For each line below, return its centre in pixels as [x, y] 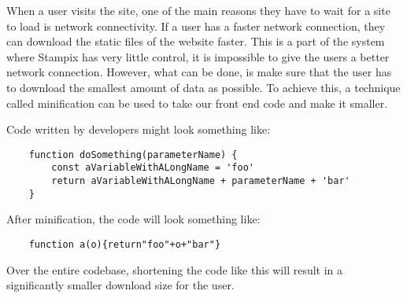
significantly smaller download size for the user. [120, 285]
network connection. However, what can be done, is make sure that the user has [199, 72]
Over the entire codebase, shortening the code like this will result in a [175, 269]
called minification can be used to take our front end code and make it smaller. [197, 103]
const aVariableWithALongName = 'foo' [153, 168]
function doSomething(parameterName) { [133, 155]
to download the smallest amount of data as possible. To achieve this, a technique [203, 87]
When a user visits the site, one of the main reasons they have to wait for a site [198, 10]
